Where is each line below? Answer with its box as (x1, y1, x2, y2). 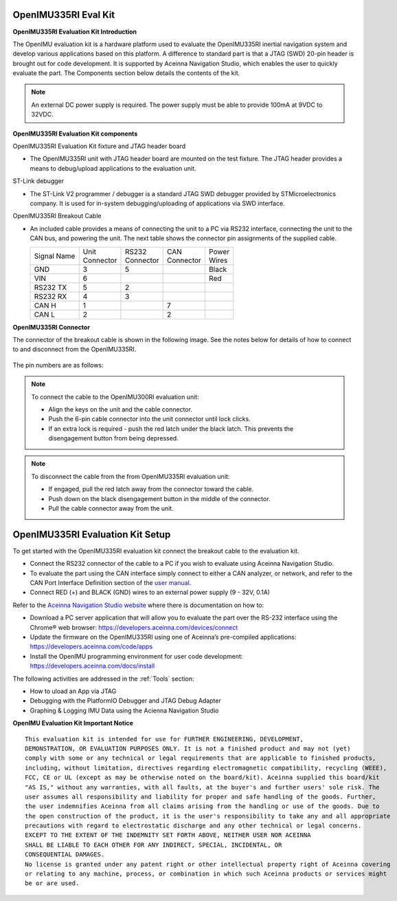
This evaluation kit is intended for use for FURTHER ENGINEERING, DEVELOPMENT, (25, 735, 304, 743)
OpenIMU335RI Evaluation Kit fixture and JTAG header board (12, 142, 186, 151)
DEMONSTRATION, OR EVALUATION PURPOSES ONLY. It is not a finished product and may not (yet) (25, 744, 351, 752)
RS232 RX (34, 291, 67, 301)
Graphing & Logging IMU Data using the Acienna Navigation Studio (30, 706, 219, 714)
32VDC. (31, 110, 54, 118)
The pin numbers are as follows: (12, 361, 104, 369)
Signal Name (34, 251, 76, 261)
